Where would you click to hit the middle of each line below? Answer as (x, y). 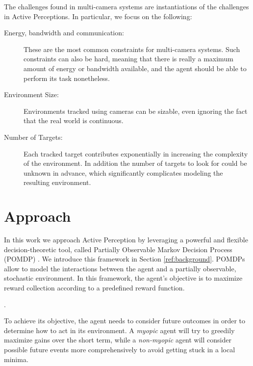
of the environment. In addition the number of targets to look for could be (135, 163)
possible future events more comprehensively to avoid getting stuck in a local (120, 349)
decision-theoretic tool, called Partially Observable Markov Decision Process (118, 249)
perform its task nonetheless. (67, 78)
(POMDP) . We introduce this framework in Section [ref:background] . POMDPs (125, 259)
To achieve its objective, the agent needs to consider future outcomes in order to (125, 321)
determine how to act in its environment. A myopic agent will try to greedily (119, 330)
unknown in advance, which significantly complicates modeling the (123, 172)
